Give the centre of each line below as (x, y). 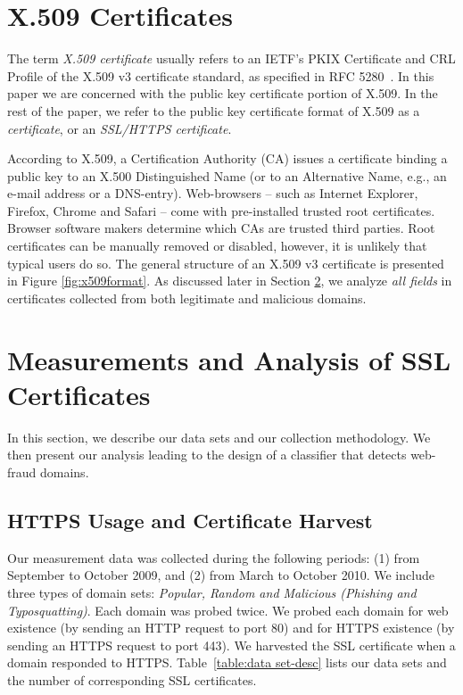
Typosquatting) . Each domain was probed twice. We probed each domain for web (228, 610)
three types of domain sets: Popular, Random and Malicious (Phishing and (212, 592)
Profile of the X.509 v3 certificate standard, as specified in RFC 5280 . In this (221, 75)
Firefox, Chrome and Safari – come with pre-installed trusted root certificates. (221, 210)
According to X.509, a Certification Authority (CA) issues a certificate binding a (227, 158)
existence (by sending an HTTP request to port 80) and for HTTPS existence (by (231, 628)
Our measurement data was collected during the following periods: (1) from (214, 557)
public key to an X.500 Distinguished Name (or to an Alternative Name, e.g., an (227, 175)
